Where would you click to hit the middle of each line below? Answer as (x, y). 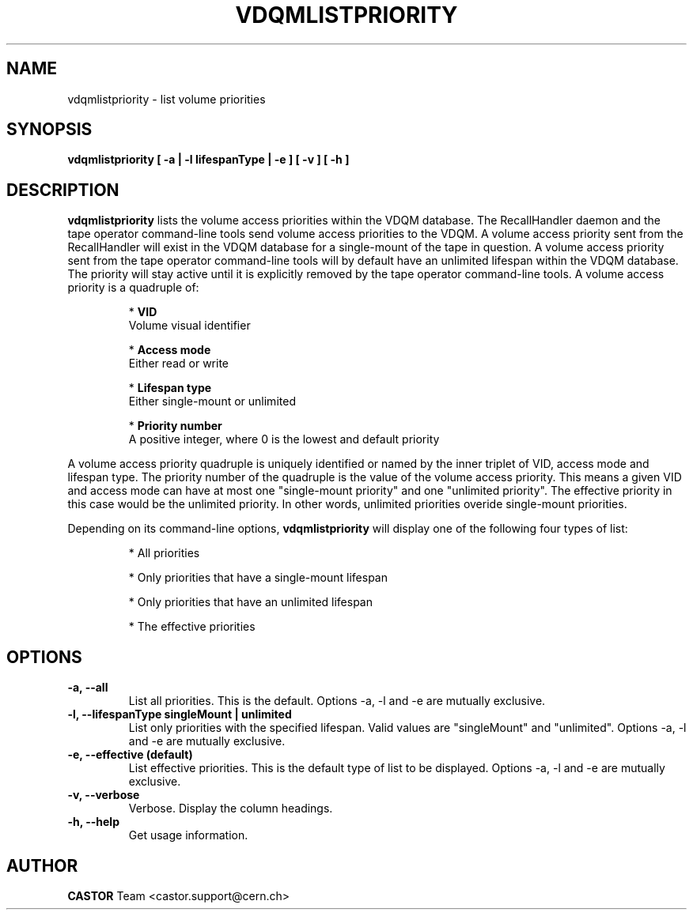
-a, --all (88, 688)
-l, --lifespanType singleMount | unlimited (180, 714)
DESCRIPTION (63, 190)
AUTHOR (42, 865)
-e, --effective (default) (130, 755)
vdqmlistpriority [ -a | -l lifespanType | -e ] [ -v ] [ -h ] (208, 160)
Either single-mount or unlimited (212, 401)
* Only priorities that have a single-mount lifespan (258, 578)
